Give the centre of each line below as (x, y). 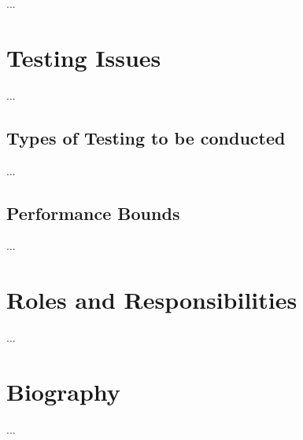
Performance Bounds (93, 213)
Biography (63, 391)
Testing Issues (84, 57)
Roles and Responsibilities (152, 300)
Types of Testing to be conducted (146, 137)
